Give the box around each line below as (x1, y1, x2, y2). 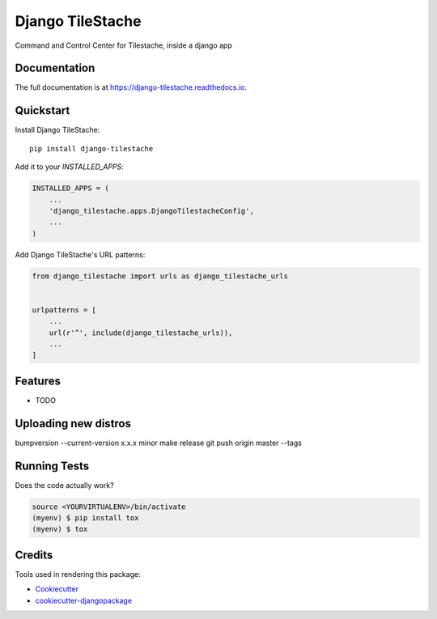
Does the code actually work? (15, 480, 115, 490)
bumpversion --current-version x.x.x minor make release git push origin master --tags (15, 438, 303, 447)
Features (15, 374, 61, 388)
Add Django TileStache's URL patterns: (15, 249, 146, 259)
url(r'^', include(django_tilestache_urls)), (49, 328, 233, 337)
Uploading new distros (15, 417, 132, 430)
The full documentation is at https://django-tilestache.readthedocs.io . (15, 83, 247, 92)
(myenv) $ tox (32, 524, 88, 534)
